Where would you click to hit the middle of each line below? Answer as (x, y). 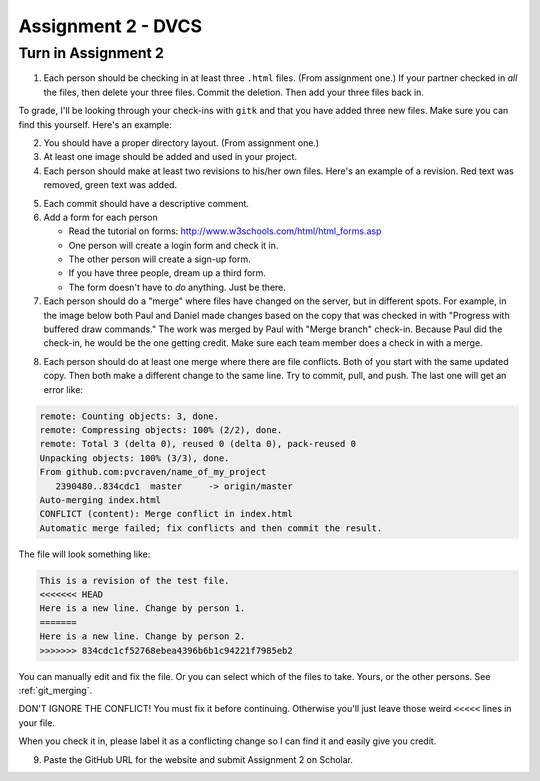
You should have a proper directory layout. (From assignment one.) (181, 142)
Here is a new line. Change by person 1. (142, 608)
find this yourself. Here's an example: (95, 124)
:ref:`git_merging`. (55, 690)
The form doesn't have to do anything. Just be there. (177, 287)
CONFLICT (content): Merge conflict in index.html (166, 514)
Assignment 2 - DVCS (110, 26)
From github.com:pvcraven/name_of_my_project (153, 472)
